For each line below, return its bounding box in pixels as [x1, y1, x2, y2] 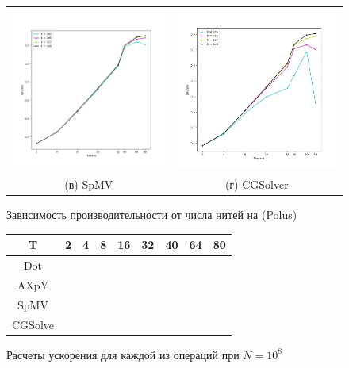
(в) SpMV [64, 176, 113, 193]
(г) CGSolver [224, 176, 289, 193]
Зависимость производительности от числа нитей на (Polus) [6, 206, 297, 223]
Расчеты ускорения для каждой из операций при [6, 346, 240, 362]
